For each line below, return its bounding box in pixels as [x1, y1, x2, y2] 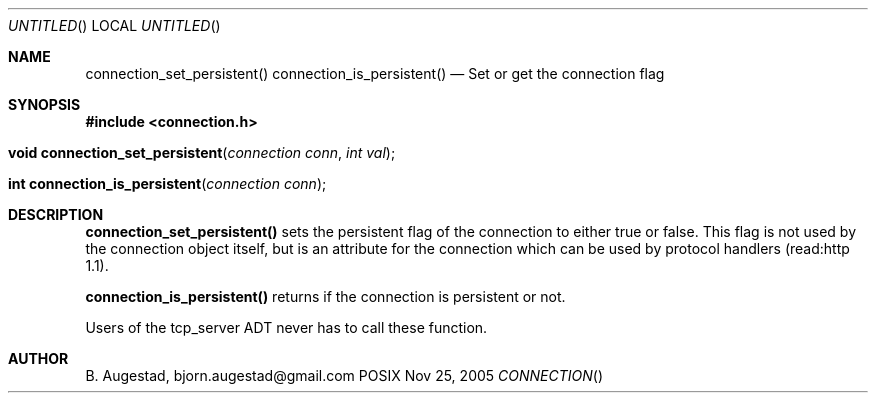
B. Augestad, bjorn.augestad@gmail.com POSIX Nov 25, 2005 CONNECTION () [85, 367, 603, 384]
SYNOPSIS [8, 96, 81, 113]
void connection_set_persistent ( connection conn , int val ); [8, 144, 396, 161]
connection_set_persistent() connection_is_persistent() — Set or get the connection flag [85, 65, 665, 82]
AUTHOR [8, 350, 69, 367]
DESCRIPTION [8, 206, 104, 223]
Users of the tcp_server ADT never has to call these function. [85, 319, 488, 336]
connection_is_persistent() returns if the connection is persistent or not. [85, 288, 566, 305]
